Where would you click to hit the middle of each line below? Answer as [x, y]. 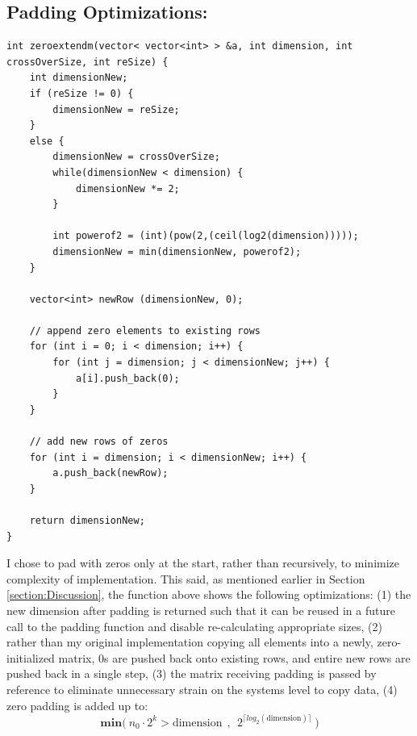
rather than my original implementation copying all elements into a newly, [190, 642]
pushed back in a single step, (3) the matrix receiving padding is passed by [192, 673]
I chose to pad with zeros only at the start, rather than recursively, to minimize [203, 563]
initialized [31, 657]
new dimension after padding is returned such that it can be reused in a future [201, 610]
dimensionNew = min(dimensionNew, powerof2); [177, 251]
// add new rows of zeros [99, 442]
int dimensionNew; [79, 78]
